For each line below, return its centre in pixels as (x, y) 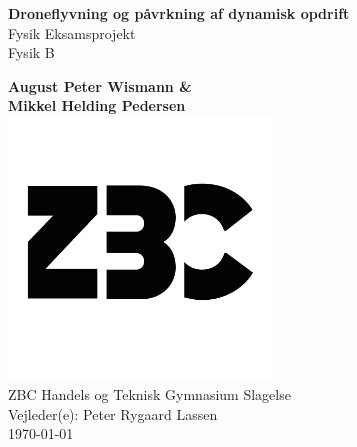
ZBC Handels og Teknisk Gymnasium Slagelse (149, 394)
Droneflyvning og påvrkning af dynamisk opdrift (179, 13)
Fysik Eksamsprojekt (72, 32)
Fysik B (31, 52)
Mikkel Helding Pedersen (97, 105)
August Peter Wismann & (100, 85)
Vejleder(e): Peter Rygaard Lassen (113, 413)
